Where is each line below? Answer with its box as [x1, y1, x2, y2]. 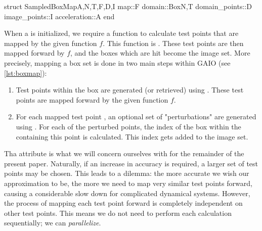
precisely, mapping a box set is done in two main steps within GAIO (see [4, 57, 231, 68]
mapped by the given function [4, 37, 97, 48]
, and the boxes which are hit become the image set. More [70, 48, 250, 58]
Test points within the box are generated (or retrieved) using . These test [16, 84, 244, 95]
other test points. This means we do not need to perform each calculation [4, 207, 232, 218]
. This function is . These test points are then [103, 37, 244, 48]
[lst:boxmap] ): [4, 67, 47, 78]
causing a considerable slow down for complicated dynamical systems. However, [4, 188, 250, 198]
